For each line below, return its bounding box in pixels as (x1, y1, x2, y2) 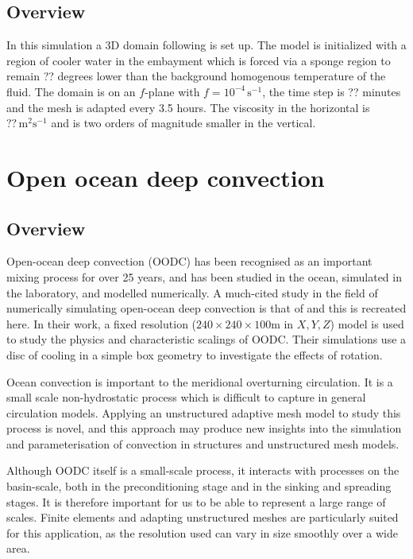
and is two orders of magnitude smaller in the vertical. (51, 115, 316, 131)
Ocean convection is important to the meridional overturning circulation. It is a (6, 373, 393, 390)
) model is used (330, 315, 404, 332)
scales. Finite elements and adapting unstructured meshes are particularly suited (6, 509, 399, 526)
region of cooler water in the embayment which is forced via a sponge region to (6, 52, 391, 68)
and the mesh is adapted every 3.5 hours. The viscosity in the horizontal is (6, 99, 370, 115)
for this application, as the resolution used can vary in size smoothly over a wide (6, 524, 398, 541)
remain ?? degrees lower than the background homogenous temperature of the (6, 68, 386, 84)
